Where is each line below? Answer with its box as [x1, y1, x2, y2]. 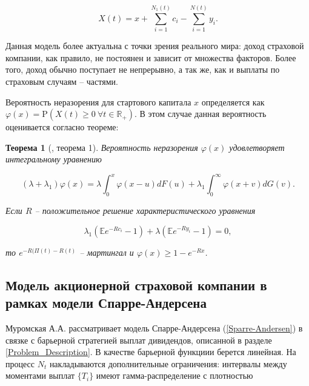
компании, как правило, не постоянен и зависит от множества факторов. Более [5, 51, 296, 64]
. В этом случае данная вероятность [135, 107, 267, 120]
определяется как [201, 95, 265, 108]
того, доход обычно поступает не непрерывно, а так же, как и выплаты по [5, 63, 280, 76]
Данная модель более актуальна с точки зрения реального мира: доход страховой [5, 39, 304, 52]
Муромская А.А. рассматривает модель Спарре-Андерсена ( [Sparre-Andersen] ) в [5, 321, 303, 334]
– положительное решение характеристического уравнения [35, 204, 256, 217]
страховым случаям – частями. [5, 75, 118, 87]
